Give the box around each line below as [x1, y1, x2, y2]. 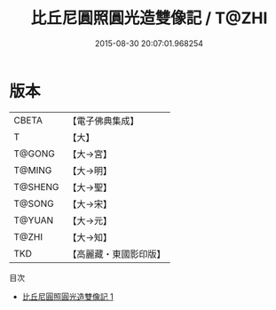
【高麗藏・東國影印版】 [67, 248, 166, 260]
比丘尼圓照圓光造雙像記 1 [21, 290, 114, 302]
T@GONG [13, 147, 55, 160]
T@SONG [13, 197, 55, 210]
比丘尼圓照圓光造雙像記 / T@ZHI [30, 8, 268, 28]
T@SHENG [13, 180, 59, 193]
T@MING [13, 163, 52, 176]
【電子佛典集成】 [67, 115, 139, 127]
